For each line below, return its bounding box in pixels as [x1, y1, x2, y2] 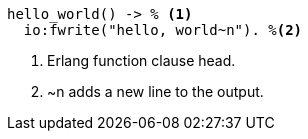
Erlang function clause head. [47, 52, 236, 69]
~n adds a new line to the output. [47, 83, 264, 100]
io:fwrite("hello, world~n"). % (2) [23, 22, 303, 38]
